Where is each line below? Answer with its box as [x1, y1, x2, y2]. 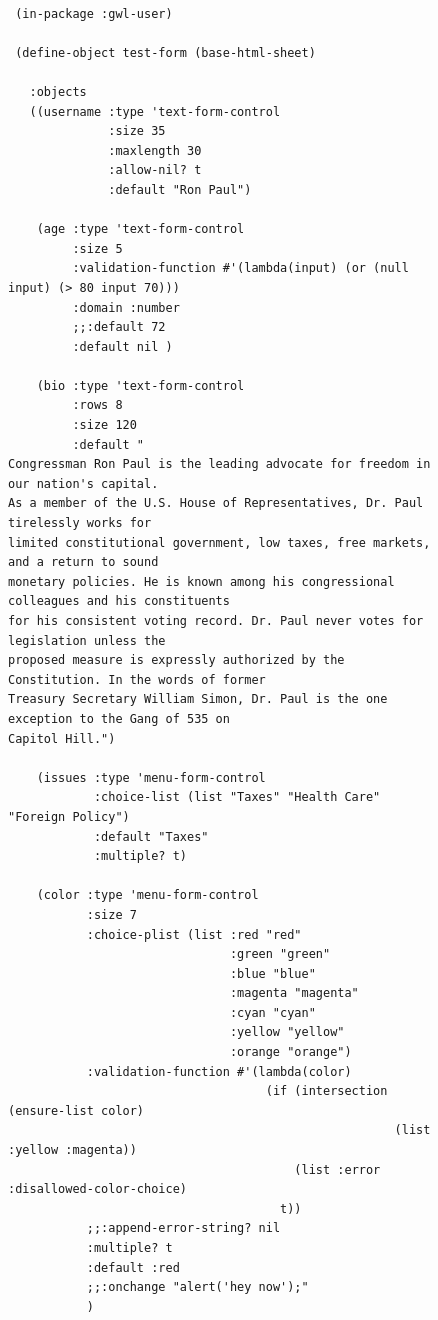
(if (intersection [265, 1084, 388, 1099]
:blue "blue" [229, 966, 316, 981]
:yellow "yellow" [229, 1025, 345, 1040]
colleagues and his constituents [8, 594, 230, 609]
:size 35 [108, 124, 166, 139]
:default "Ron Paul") [108, 182, 252, 197]
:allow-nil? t [108, 163, 202, 178]
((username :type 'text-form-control [29, 104, 281, 119]
